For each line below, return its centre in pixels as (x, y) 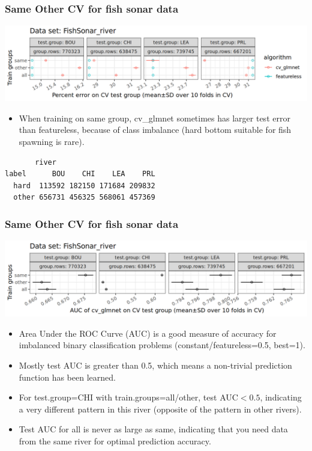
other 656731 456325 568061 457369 (84, 198)
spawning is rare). (52, 141)
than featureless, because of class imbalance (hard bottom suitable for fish (155, 130)
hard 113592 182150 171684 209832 (84, 186)
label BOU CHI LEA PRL (80, 174)
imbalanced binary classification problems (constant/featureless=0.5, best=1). (162, 345)
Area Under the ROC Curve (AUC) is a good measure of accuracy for (148, 333)
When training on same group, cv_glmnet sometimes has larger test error (154, 118)
